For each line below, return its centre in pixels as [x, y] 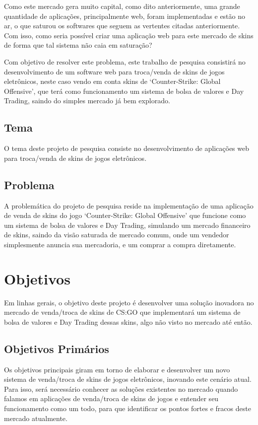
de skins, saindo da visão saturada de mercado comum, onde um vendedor [117, 235]
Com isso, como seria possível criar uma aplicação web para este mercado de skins [129, 35]
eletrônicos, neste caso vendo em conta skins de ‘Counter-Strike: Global [112, 81]
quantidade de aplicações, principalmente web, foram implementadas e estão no [125, 16]
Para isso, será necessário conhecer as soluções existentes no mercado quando [121, 389]
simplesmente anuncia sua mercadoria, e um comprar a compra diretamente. [120, 244]
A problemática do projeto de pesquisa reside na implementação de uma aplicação [129, 205]
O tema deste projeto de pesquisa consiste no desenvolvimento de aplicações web [127, 148]
